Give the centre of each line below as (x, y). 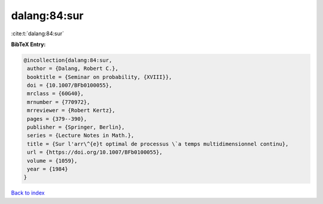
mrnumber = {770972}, (59, 102)
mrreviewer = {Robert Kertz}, (71, 110)
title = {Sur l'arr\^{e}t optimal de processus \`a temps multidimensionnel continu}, (158, 144)
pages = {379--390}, (57, 119)
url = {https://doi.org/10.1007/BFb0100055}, (95, 152)
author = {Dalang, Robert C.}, (73, 68)
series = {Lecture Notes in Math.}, (81, 136)
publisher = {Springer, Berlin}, (76, 127)
